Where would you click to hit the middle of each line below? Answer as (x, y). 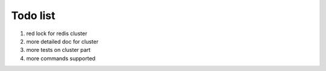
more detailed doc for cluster (62, 41)
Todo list (33, 16)
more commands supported (61, 58)
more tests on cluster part (58, 50)
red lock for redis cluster (57, 33)
